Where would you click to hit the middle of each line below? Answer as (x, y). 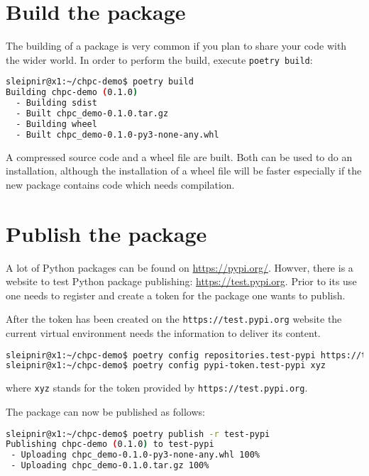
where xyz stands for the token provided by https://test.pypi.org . (157, 388)
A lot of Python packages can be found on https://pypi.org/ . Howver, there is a (180, 267)
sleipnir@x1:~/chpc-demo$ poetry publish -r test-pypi (138, 434)
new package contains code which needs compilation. (120, 184)
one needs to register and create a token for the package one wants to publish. (176, 295)
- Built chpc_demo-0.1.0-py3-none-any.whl (117, 134)
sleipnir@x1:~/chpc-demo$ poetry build (100, 82)
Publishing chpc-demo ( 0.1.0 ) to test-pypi (110, 444)
